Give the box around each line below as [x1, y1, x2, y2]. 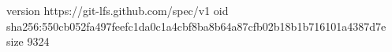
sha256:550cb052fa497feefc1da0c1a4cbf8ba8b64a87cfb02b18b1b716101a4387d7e [6, 17, 386, 34]
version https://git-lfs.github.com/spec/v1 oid [6, 2, 229, 18]
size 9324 [6, 33, 50, 50]
